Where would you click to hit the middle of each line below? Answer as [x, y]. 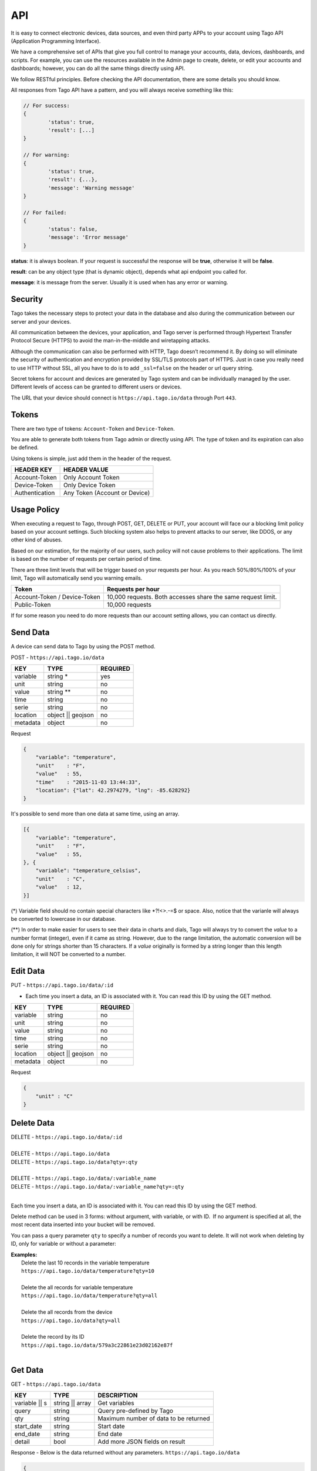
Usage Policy [35, 509]
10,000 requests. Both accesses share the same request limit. [192, 597]
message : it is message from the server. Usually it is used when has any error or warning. [119, 282]
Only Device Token [90, 485]
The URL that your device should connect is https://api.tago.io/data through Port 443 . [124, 398]
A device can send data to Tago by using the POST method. [83, 647]
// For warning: [47, 155]
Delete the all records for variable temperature [77, 1287]
